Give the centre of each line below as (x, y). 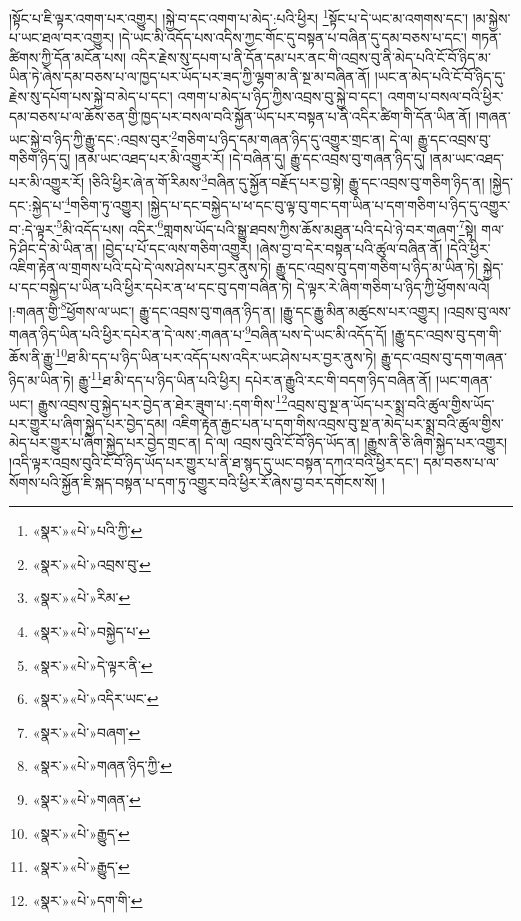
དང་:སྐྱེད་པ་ (37, 204)
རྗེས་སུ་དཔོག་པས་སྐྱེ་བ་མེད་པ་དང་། (91, 96)
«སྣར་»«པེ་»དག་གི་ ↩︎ (87, 899)
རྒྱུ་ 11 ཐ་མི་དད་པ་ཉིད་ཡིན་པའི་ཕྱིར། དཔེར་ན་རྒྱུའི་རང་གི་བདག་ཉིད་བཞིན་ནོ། (255, 378)
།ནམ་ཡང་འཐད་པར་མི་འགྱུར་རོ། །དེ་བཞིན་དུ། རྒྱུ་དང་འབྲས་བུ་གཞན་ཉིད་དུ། (250, 158)
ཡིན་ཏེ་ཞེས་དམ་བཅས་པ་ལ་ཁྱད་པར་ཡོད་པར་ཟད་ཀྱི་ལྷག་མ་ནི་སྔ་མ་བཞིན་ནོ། (190, 76)
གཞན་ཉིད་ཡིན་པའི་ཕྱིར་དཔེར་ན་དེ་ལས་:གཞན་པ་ (127, 333)
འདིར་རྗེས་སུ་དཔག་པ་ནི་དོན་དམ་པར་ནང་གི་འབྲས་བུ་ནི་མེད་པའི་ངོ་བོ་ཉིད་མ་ (310, 56)
